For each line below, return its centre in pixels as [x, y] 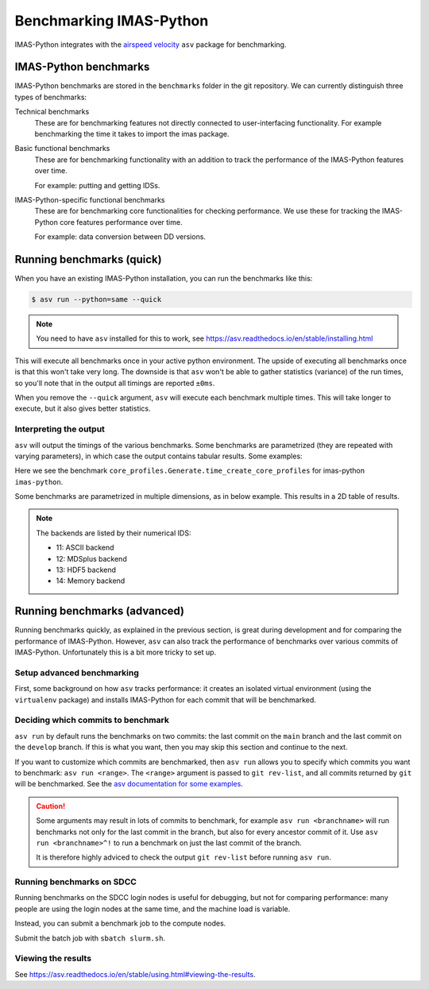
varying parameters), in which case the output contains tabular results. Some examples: [158, 456]
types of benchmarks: [51, 97]
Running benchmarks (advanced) [100, 611]
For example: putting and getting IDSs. [97, 185]
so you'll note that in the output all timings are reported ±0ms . [115, 383]
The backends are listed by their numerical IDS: [114, 533]
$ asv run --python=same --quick [97, 299]
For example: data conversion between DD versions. [120, 237]
